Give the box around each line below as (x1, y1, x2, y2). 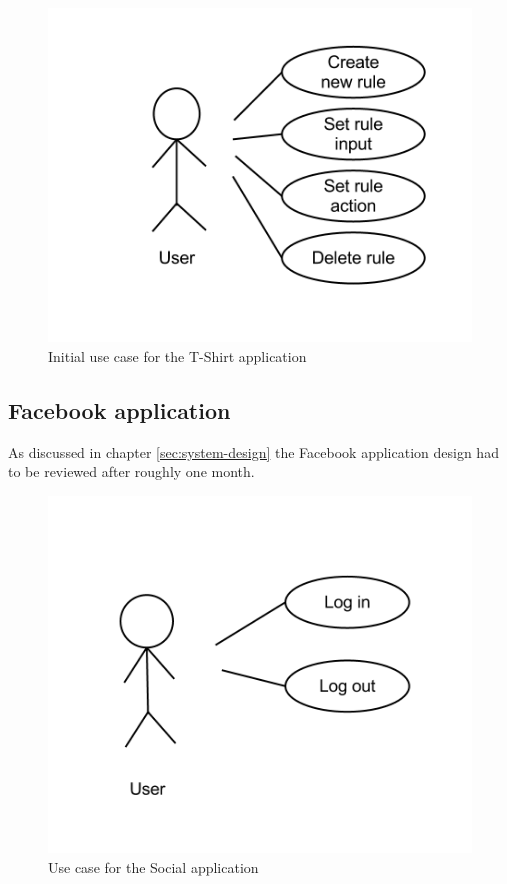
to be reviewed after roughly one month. (8, 461, 255, 482)
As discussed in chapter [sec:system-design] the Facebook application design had (8, 441, 499, 462)
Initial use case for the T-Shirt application (48, 345, 307, 366)
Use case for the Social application (48, 856, 259, 877)
